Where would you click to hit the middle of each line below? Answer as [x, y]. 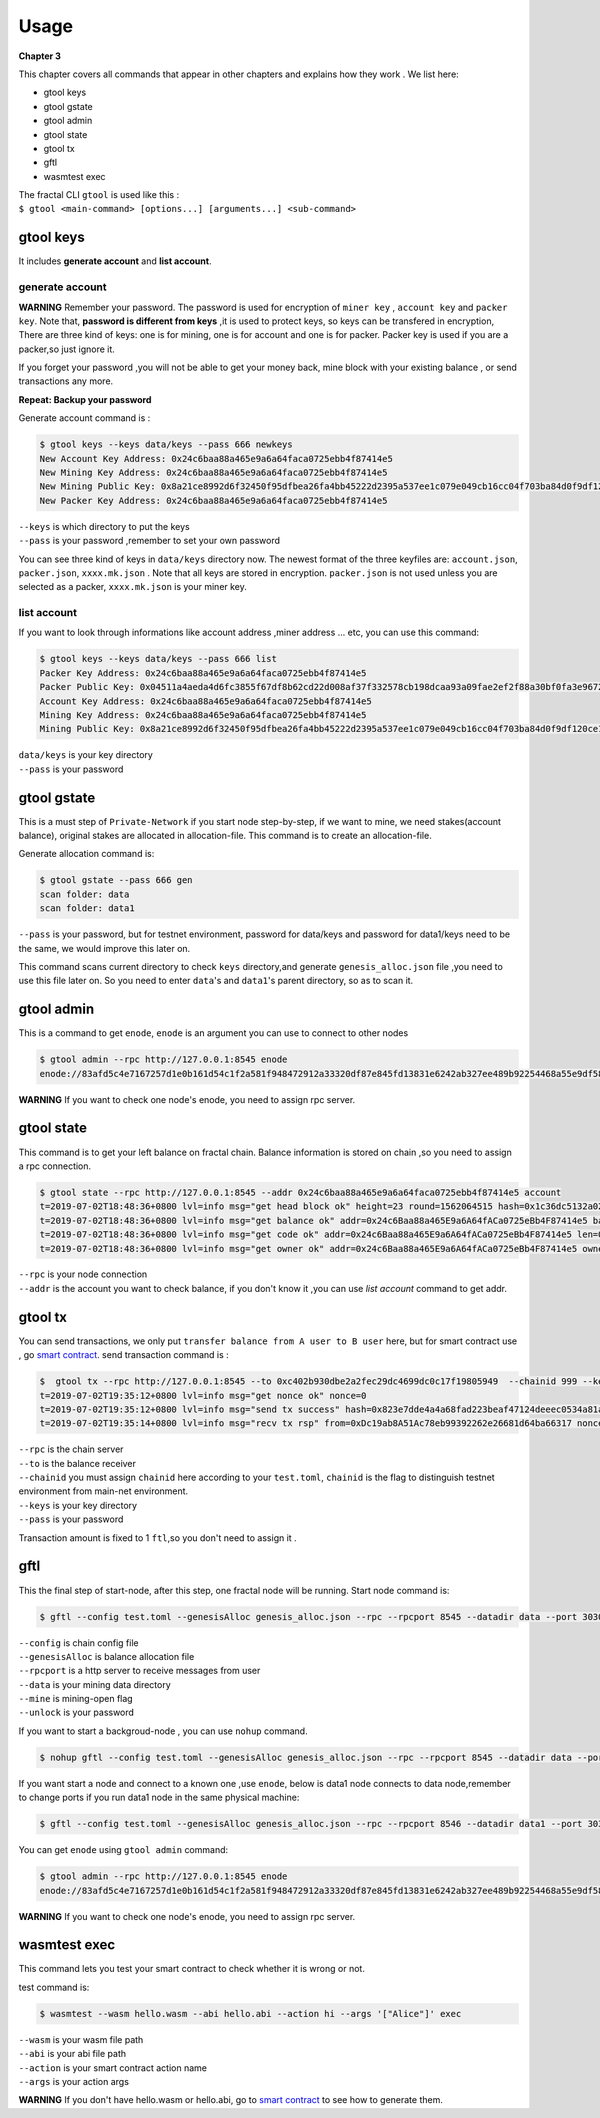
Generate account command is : [84, 418]
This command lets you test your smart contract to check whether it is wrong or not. [191, 1969]
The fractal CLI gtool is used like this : [99, 195]
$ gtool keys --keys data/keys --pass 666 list [158, 659]
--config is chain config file [78, 1642]
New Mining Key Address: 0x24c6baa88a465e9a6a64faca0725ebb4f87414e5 [213, 472]
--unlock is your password [76, 1712]
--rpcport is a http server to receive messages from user [139, 1671]
